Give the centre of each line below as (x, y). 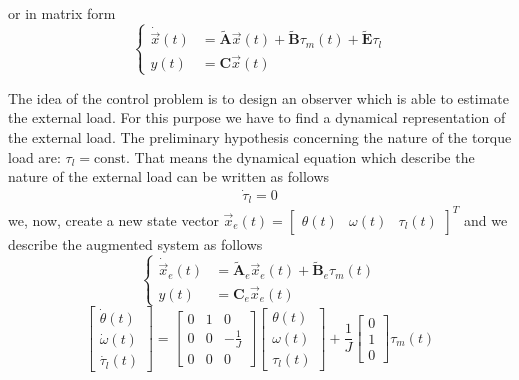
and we (485, 219)
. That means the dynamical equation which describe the (300, 156)
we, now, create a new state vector (113, 219)
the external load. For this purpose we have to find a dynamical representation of (257, 117)
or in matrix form (62, 13)
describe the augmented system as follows (135, 243)
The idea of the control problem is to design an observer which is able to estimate (258, 97)
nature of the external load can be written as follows (169, 176)
